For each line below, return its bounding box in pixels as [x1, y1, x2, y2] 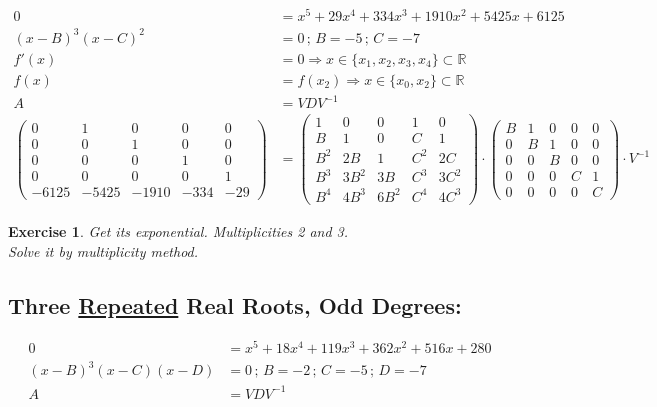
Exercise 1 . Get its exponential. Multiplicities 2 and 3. [8, 220, 349, 241]
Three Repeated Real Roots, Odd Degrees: [8, 289, 462, 320]
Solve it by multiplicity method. [8, 240, 199, 261]
